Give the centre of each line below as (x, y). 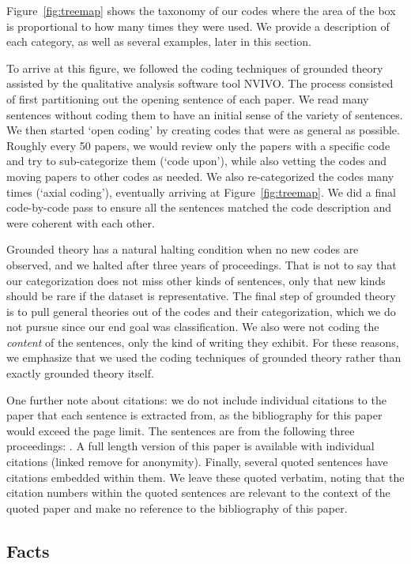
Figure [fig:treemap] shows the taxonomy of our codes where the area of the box (201, 10)
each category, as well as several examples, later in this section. (159, 41)
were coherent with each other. (81, 222)
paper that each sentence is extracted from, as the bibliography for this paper (194, 415)
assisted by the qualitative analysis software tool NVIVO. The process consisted (200, 83)
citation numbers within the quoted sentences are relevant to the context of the (198, 493)
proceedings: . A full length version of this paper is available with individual (190, 446)
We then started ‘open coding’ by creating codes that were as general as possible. (203, 130)
